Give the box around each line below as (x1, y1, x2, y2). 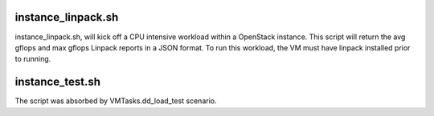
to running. (14, 54, 51, 64)
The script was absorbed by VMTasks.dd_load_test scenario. (14, 96, 217, 106)
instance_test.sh (14, 75, 100, 89)
